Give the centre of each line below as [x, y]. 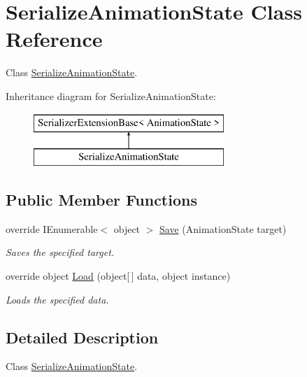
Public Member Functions [101, 200]
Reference [54, 39]
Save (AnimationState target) [223, 228]
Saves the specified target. [60, 252]
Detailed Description [82, 337]
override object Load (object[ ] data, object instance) [118, 276]
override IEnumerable [52, 228]
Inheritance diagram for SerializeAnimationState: [111, 95]
